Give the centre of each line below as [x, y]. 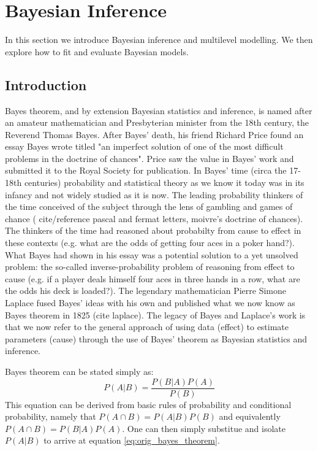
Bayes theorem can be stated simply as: [79, 371]
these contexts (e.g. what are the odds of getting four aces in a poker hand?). [150, 243]
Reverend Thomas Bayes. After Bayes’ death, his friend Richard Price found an [154, 134]
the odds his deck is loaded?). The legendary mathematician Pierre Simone [146, 291]
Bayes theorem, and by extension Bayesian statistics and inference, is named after [159, 110]
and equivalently [250, 416]
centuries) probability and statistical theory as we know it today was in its [164, 183]
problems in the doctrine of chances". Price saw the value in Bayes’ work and [150, 158]
